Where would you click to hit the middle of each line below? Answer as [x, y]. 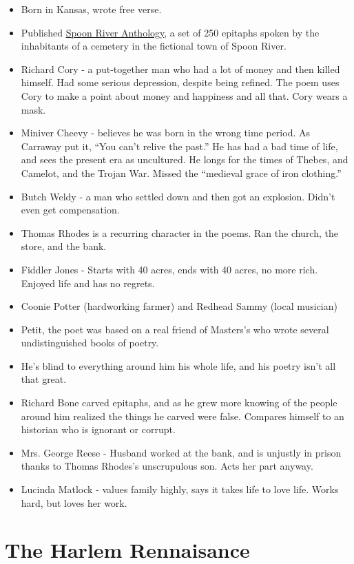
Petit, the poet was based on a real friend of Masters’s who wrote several [175, 329]
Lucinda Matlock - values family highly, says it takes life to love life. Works [180, 489]
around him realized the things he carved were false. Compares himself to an [183, 416]
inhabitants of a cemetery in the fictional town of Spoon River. [154, 46]
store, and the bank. [64, 246]
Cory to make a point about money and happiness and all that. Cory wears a [184, 95]
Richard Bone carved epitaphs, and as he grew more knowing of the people [179, 403]
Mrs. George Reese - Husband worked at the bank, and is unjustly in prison [181, 452]
